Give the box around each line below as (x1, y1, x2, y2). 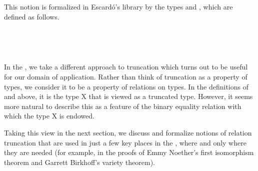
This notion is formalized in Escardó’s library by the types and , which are (4, 1, 233, 11)
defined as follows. (4, 11, 59, 21)
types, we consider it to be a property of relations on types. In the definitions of (4, 81, 248, 91)
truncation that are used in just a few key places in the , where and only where (4, 137, 246, 147)
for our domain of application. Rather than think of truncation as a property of (4, 71, 247, 81)
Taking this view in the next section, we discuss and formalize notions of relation (4, 127, 252, 137)
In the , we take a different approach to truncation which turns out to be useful (4, 61, 248, 72)
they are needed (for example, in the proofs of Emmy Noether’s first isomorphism (4, 147, 254, 157)
